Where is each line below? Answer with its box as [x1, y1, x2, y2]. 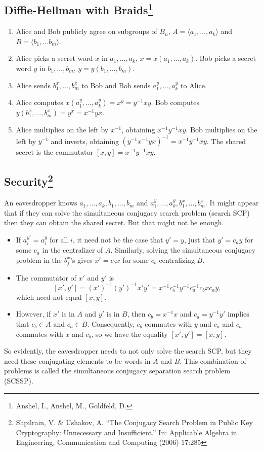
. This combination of [180, 355, 246, 366]
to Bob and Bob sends [81, 80, 151, 90]
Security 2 [4, 171, 53, 189]
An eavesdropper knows [4, 197, 77, 208]
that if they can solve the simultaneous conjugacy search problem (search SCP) [4, 207, 250, 218]
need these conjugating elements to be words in [4, 355, 151, 366]
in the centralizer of [42, 245, 103, 255]
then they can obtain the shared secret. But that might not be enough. [4, 217, 224, 228]
